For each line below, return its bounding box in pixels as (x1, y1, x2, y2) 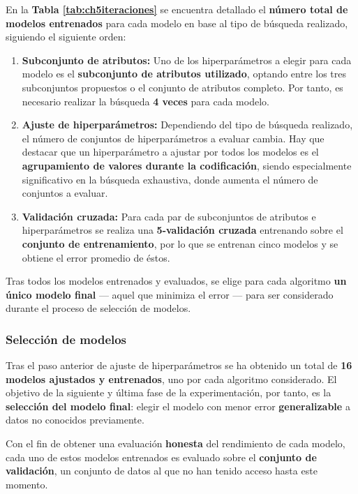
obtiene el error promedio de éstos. (22, 250, 170, 264)
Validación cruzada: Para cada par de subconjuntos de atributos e (22, 209, 316, 223)
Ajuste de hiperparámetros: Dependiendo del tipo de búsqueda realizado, (22, 117, 353, 132)
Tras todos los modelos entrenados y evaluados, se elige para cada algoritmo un (6, 274, 347, 288)
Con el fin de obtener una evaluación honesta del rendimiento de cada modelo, (6, 436, 345, 451)
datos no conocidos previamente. (6, 412, 144, 427)
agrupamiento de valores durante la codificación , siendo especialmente (22, 158, 352, 172)
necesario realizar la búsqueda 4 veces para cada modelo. (22, 93, 269, 108)
